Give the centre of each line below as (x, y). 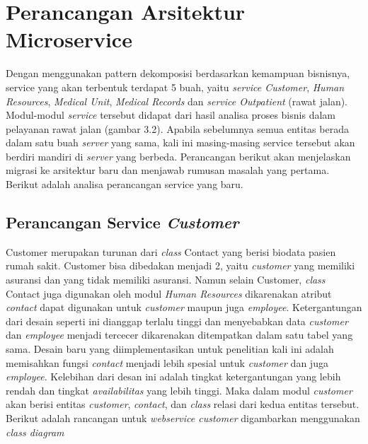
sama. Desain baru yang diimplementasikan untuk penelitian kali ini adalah (170, 349)
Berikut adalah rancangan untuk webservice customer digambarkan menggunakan (183, 417)
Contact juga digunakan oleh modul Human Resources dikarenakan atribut (169, 293)
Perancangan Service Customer (122, 222)
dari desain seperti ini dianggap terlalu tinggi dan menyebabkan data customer (177, 321)
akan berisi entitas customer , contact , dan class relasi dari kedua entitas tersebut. (183, 404)
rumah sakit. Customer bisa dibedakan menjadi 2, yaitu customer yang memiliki (180, 265)
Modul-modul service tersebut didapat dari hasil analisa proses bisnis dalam (171, 115)
